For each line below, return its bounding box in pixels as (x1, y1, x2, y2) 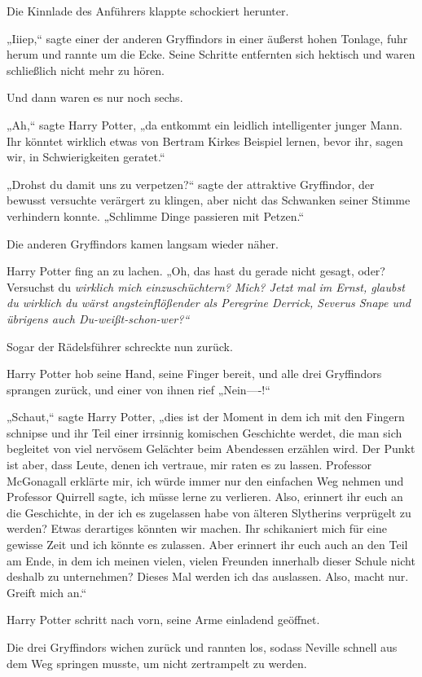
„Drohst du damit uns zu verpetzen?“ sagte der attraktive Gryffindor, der (7, 175, 375, 192)
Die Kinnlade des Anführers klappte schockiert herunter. (7, 2, 289, 19)
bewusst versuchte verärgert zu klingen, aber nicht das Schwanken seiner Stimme (7, 191, 411, 209)
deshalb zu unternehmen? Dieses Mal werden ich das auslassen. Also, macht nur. (7, 568, 409, 585)
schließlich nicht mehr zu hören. (7, 61, 165, 78)
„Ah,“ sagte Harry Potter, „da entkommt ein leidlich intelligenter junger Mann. (7, 116, 402, 133)
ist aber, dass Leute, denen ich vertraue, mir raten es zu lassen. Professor (7, 456, 372, 473)
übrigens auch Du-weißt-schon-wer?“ (7, 310, 190, 327)
